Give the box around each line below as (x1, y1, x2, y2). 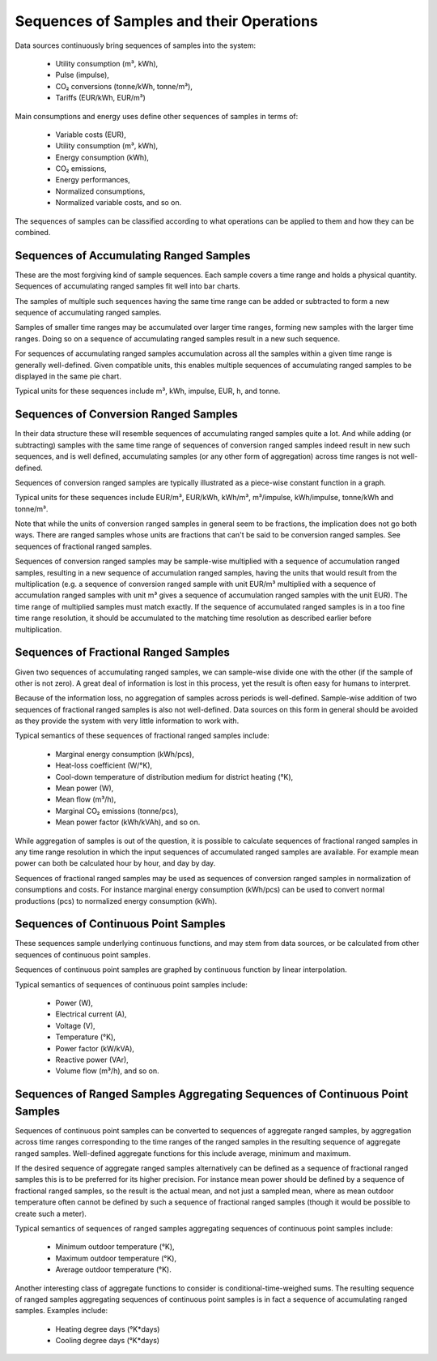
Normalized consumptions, (55, 186, 146, 196)
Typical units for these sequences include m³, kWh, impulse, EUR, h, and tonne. (15, 386, 281, 396)
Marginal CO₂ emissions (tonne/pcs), (55, 806, 179, 815)
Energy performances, (55, 175, 131, 185)
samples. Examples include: (15, 1306, 108, 1316)
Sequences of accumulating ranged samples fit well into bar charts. (15, 281, 240, 291)
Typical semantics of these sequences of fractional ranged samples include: (15, 730, 270, 741)
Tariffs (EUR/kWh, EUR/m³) (55, 93, 146, 103)
